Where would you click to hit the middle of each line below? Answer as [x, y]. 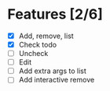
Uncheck [33, 54]
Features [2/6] [55, 14]
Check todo [37, 45]
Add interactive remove [57, 80]
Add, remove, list [46, 36]
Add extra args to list [53, 71]
